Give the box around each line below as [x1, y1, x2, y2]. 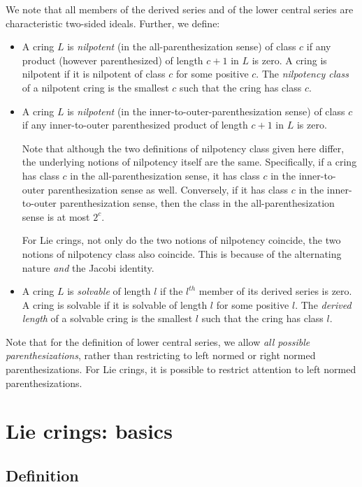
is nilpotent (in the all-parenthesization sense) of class [67, 39, 296, 54]
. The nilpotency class [256, 66, 349, 81]
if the [160, 284, 183, 298]
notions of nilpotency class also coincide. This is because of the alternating [22, 246, 342, 261]
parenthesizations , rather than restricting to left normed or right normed [6, 348, 316, 363]
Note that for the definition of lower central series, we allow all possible [6, 334, 310, 349]
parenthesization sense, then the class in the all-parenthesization [59, 196, 335, 210]
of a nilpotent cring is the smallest [22, 80, 169, 94]
